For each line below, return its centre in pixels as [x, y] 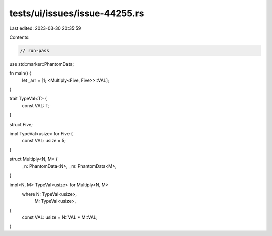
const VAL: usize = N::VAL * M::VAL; [60, 217]
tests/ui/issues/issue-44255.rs [77, 13]
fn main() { [20, 73]
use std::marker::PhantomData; [42, 64]
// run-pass [35, 51]
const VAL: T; [36, 105]
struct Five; [21, 124]
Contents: [19, 37]
